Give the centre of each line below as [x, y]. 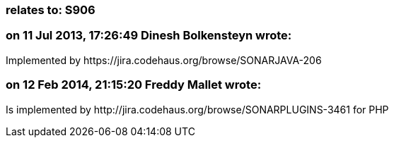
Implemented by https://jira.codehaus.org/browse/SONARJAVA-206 [164, 60]
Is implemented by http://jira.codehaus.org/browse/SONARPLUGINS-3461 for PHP [197, 109]
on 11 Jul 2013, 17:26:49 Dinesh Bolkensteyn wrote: [149, 36]
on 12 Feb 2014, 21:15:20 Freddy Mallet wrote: [134, 85]
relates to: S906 [51, 10]
